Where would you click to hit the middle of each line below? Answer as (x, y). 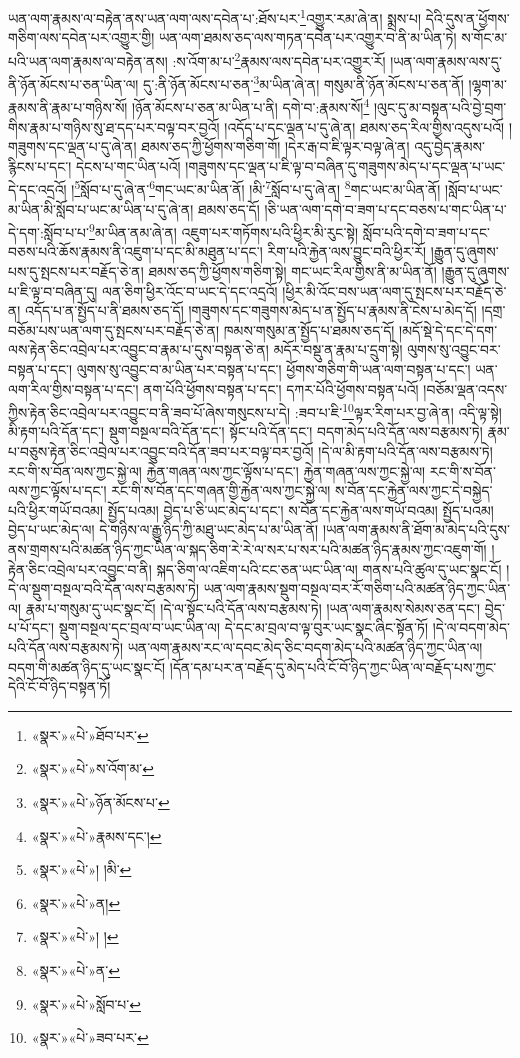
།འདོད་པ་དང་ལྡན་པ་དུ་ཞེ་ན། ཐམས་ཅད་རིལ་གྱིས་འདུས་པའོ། (364, 126)
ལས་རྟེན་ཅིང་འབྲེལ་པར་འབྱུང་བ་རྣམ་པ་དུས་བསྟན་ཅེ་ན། (138, 349)
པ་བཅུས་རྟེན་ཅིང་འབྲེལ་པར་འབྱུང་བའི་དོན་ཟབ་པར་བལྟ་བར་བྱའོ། (161, 451)
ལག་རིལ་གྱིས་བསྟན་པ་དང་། (73, 388)
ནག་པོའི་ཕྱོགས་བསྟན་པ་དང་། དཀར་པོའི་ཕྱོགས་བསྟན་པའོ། (281, 388)
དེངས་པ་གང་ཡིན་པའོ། (128, 165)
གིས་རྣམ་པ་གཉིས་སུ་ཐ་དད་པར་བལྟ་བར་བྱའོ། (114, 126)
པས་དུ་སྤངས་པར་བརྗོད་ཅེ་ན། (76, 271)
